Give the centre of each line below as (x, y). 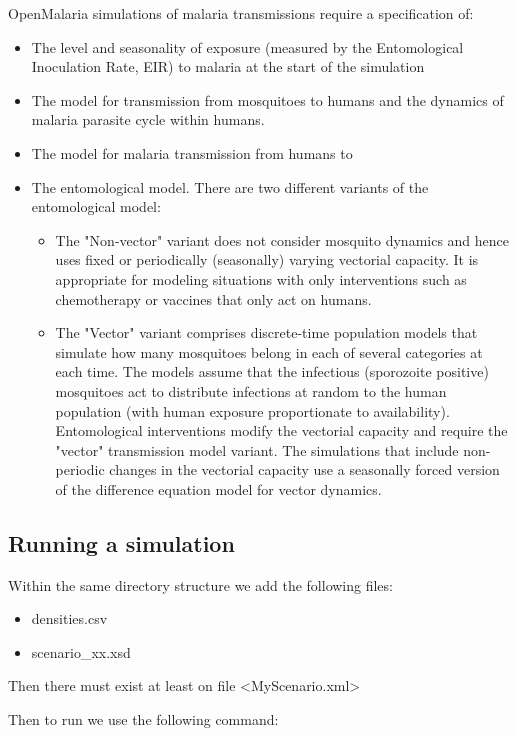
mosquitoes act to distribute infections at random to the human (251, 390)
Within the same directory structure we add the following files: (200, 584)
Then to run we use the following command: (143, 719)
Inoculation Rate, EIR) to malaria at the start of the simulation (228, 66)
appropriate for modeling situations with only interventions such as (261, 278)
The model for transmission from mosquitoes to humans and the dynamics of (267, 99)
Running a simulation (121, 542)
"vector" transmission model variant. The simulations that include (257, 449)
